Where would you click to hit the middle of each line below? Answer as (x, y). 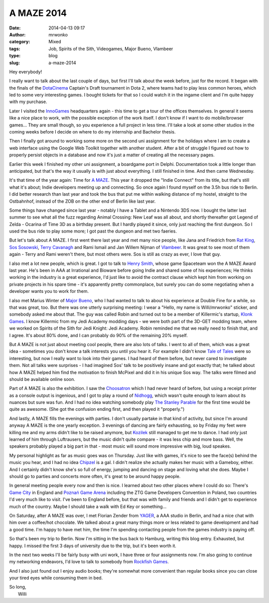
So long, (18, 587)
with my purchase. (28, 102)
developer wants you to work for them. (49, 291)
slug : (14, 63)
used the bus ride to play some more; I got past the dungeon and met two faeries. (93, 231)
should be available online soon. (42, 379)
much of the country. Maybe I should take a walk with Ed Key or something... (88, 506)
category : (20, 42)
